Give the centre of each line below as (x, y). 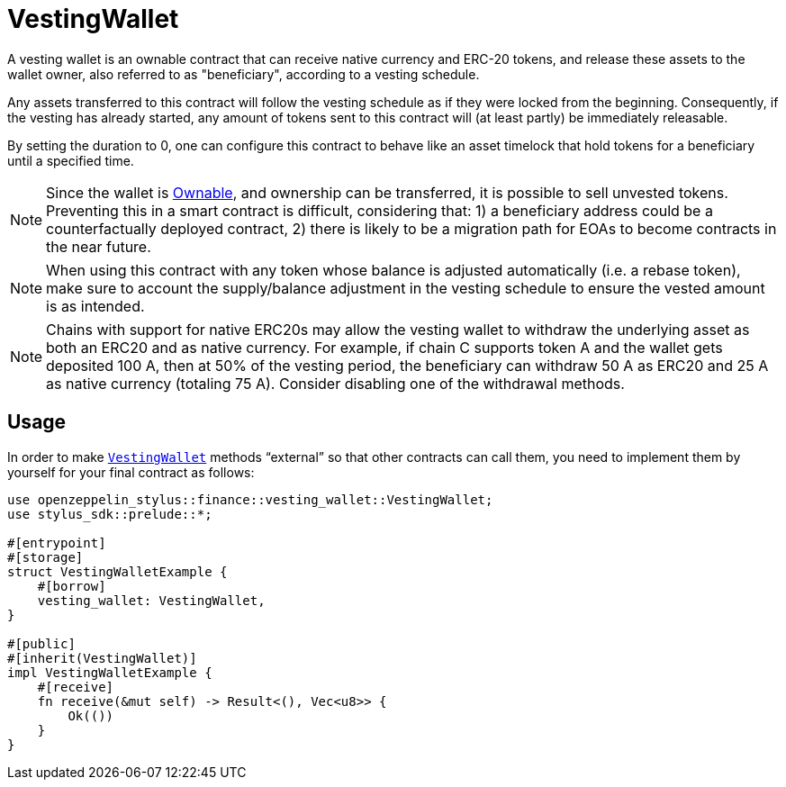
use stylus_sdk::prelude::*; (110, 514)
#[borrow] (72, 586)
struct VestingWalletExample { (117, 571)
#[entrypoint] (57, 543)
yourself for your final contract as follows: (131, 472)
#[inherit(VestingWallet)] (102, 658)
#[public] (41, 643)
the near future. (99, 246)
